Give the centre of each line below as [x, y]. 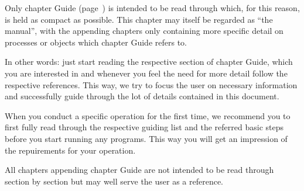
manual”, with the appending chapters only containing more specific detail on [144, 31]
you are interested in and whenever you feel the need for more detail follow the [146, 73]
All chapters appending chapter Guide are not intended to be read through [139, 170]
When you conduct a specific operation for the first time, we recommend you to [148, 115]
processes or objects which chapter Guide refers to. [96, 42]
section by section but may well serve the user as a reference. [114, 181]
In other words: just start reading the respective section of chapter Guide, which [149, 62]
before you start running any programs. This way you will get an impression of [146, 138]
